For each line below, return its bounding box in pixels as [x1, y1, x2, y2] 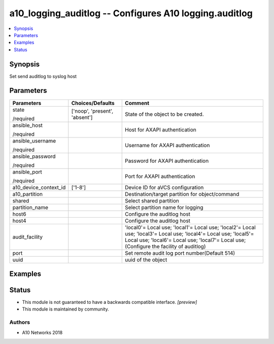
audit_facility [12, 233, 43, 240]
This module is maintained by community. [22, 306, 109, 312]
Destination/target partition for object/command [125, 190, 239, 197]
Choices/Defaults [71, 99, 115, 107]
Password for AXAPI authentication [125, 157, 209, 164]
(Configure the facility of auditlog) [125, 243, 206, 250]
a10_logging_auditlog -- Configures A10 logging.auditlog [9, 8, 253, 19]
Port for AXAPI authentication [125, 173, 195, 180]
